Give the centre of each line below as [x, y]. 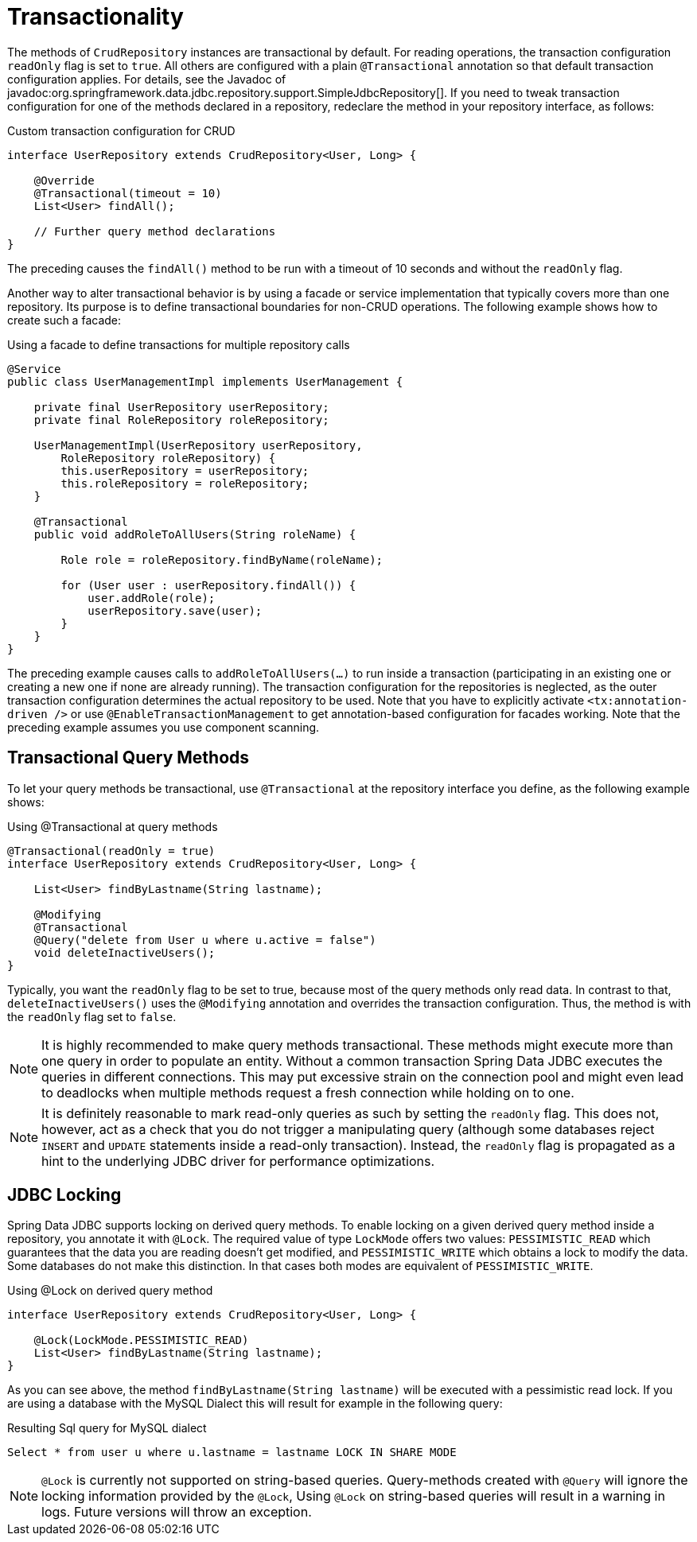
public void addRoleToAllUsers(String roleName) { [195, 534]
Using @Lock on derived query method [110, 1291]
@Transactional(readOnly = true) [111, 851]
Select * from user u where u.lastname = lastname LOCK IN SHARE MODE [232, 1453]
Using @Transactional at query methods [113, 826]
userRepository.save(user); [175, 610]
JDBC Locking [64, 1195]
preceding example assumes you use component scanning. [164, 727]
